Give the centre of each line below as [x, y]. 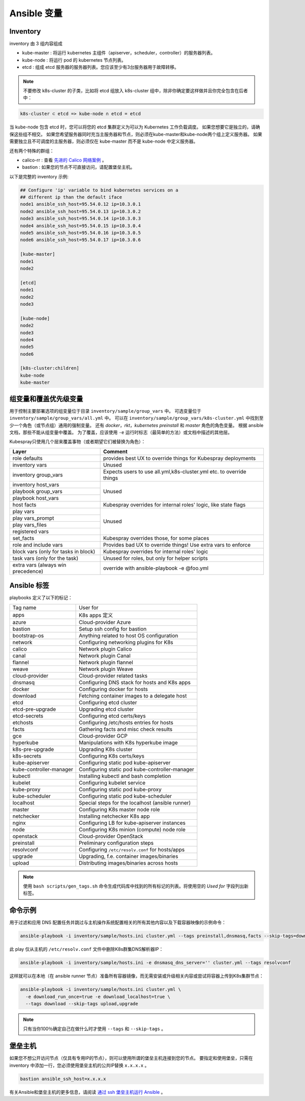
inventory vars [30, 465]
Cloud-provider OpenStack [111, 836]
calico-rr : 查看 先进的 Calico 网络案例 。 [64, 160]
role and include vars [38, 545]
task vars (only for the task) [45, 558]
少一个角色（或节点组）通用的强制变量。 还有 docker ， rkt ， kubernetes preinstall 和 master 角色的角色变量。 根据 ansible [136, 425]
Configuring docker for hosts [114, 689]
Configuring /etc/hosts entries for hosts [126, 722]
